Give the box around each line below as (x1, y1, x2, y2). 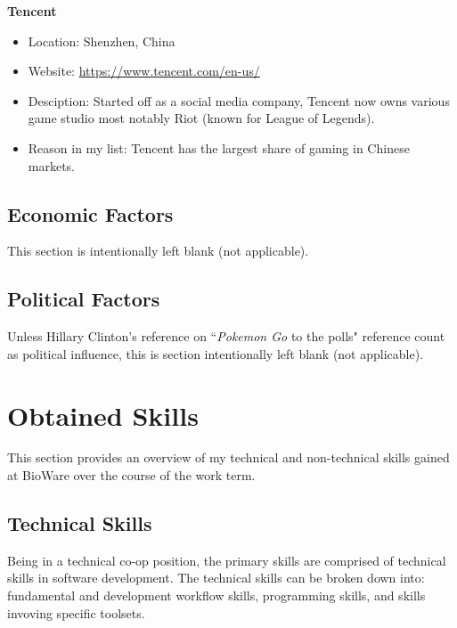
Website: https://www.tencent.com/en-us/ (28, 61, 260, 80)
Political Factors (7, 285, 160, 313)
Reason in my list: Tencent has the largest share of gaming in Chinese (28, 138, 410, 157)
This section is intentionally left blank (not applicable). (7, 241, 309, 260)
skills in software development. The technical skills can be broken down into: (7, 568, 425, 587)
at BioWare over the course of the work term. (7, 466, 256, 485)
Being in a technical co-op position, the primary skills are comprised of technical (7, 551, 446, 569)
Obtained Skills (7, 396, 199, 433)
